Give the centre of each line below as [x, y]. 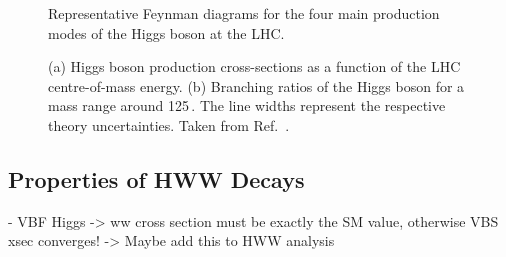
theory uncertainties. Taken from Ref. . [169, 124]
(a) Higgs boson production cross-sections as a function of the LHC [254, 66]
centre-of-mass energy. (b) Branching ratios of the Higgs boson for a [256, 85]
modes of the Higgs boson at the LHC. [166, 32]
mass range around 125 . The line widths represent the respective [247, 105]
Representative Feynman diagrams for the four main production [244, 13]
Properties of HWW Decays [156, 178]
